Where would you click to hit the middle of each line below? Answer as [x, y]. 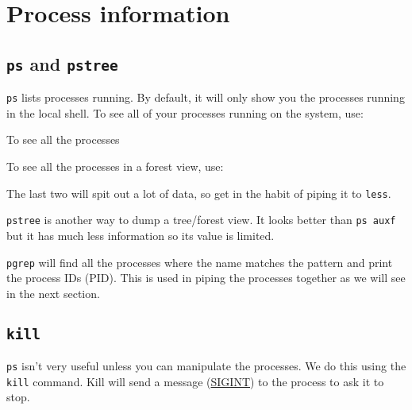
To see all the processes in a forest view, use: [115, 166]
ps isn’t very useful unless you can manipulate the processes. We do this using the [206, 366]
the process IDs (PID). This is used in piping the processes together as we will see [206, 278]
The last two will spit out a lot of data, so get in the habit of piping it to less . [199, 193]
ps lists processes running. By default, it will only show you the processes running [206, 97]
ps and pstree [62, 63]
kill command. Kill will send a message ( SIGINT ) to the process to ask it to [195, 381]
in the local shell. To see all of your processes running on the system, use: [185, 112]
